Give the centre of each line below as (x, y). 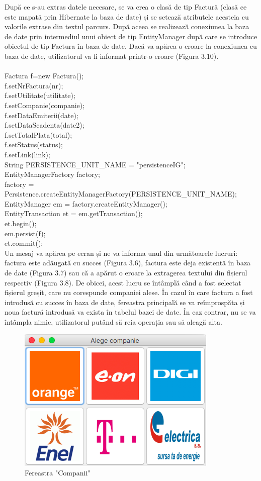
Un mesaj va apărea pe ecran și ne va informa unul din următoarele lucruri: (121, 253)
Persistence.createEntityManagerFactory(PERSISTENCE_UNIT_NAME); (121, 194)
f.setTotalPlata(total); (38, 134)
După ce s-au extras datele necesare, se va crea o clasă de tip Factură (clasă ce (126, 7)
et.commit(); (24, 243)
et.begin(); (21, 223)
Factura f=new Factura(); (44, 76)
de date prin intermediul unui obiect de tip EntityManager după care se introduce (131, 36)
